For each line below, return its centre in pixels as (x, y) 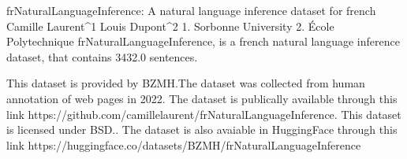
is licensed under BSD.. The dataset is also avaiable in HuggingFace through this (202, 129)
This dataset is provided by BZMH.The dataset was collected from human (186, 83)
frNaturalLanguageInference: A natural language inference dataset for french (191, 10)
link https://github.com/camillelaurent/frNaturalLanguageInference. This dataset (204, 114)
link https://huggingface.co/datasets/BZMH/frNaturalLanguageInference (184, 144)
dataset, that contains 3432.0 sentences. (102, 56)
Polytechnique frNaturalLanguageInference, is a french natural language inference (203, 41)
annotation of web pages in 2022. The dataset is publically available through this (202, 98)
